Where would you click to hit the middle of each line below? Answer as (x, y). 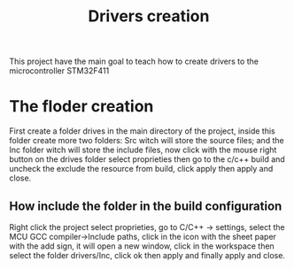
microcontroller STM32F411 (59, 71)
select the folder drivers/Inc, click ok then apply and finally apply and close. (147, 255)
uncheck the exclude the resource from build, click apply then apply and (141, 169)
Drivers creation (149, 16)
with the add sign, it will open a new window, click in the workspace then (142, 246)
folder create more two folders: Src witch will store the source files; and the (147, 141)
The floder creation (81, 107)
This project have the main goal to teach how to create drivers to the (134, 61)
